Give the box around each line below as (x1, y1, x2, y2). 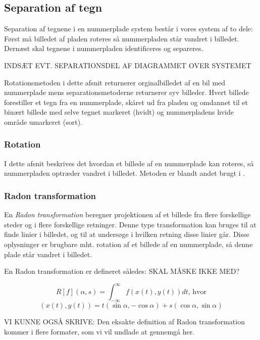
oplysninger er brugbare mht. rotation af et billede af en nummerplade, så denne (4, 238, 253, 249)
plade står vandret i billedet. (4, 249, 92, 259)
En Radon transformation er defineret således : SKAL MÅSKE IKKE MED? (4, 266, 240, 276)
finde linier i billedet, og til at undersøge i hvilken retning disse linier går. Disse (4, 229, 249, 239)
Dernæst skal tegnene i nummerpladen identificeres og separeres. (4, 43, 203, 54)
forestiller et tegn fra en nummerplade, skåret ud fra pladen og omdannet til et (4, 96, 248, 107)
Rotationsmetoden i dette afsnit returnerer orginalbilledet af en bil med (4, 77, 226, 87)
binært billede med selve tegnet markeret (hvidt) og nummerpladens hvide (4, 107, 234, 117)
